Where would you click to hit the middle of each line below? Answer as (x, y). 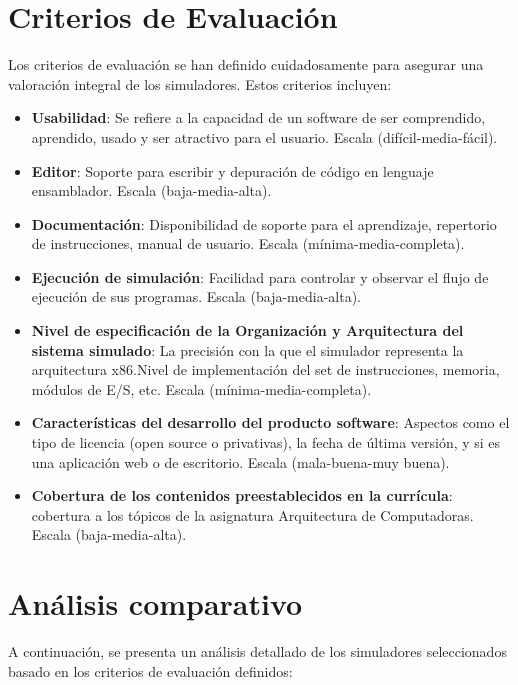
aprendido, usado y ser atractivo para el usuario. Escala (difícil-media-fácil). (264, 136)
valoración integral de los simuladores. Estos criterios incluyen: (200, 83)
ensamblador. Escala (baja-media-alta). (151, 190)
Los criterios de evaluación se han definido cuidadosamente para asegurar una (246, 64)
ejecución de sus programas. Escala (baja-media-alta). (196, 296)
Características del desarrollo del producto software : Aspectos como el (270, 422)
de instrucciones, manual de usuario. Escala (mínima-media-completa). (248, 243)
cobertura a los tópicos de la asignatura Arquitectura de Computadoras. (252, 514)
